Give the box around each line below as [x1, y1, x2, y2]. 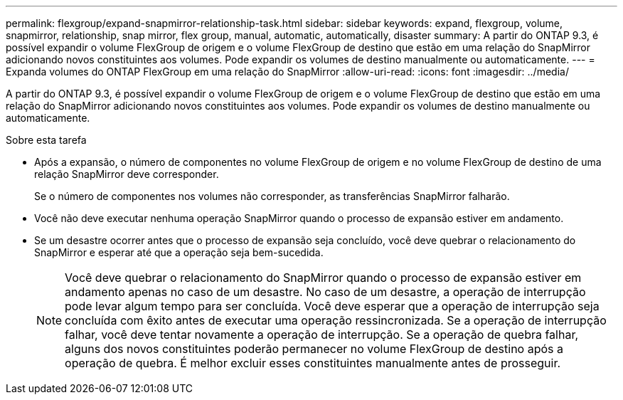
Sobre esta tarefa [6, 134, 87, 146]
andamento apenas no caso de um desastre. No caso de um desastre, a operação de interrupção [65, 285, 586, 299]
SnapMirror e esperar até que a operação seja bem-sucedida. [34, 246, 324, 258]
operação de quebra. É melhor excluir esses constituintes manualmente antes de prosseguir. [65, 356, 561, 370]
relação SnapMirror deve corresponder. [34, 168, 219, 180]
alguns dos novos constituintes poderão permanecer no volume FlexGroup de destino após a [65, 342, 564, 356]
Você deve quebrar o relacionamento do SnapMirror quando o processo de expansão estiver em [65, 270, 582, 285]
